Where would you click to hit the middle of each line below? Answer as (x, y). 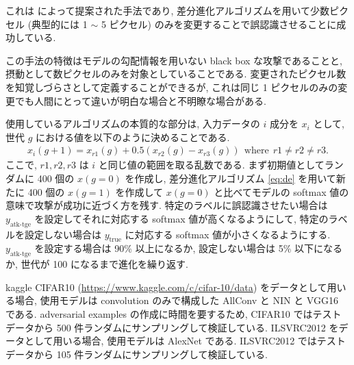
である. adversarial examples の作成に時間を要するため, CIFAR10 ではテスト (174, 313)
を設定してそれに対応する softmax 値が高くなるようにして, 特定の (181, 218)
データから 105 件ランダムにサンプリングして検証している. (137, 354)
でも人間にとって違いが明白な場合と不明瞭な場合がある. (140, 100)
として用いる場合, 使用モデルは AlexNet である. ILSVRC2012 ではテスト (185, 341)
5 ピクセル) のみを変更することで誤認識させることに (219, 24)
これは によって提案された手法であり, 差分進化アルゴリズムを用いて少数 (168, 10)
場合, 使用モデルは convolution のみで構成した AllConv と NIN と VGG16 (176, 300)
